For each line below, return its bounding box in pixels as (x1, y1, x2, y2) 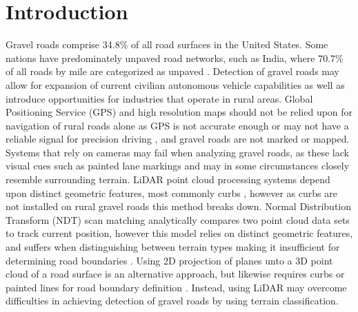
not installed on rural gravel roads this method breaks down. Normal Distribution (6, 199, 352, 214)
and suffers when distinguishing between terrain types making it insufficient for (6, 240, 340, 254)
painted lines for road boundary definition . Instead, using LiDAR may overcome (6, 280, 347, 294)
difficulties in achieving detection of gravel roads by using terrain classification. (6, 293, 339, 308)
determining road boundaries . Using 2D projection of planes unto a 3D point (6, 253, 333, 267)
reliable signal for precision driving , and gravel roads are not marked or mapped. (6, 132, 350, 146)
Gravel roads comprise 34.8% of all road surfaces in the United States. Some (6, 37, 328, 52)
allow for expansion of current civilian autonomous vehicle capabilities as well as (6, 77, 345, 92)
